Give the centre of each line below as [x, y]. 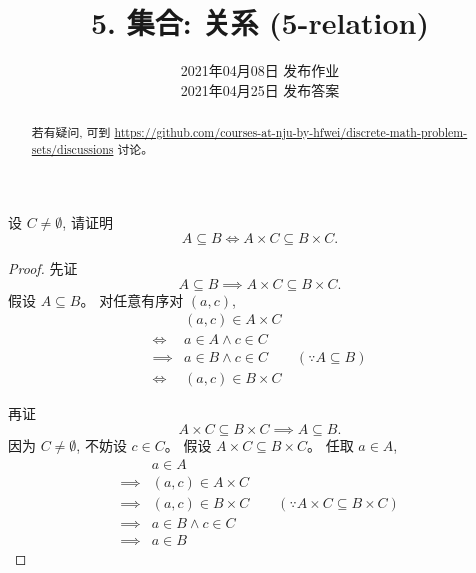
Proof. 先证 [43, 268]
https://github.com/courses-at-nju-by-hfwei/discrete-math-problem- [291, 132]
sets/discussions [72, 148]
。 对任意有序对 [132, 299]
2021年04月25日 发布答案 [260, 89]
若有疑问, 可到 [71, 132]
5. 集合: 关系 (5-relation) [260, 22]
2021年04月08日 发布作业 [260, 70]
